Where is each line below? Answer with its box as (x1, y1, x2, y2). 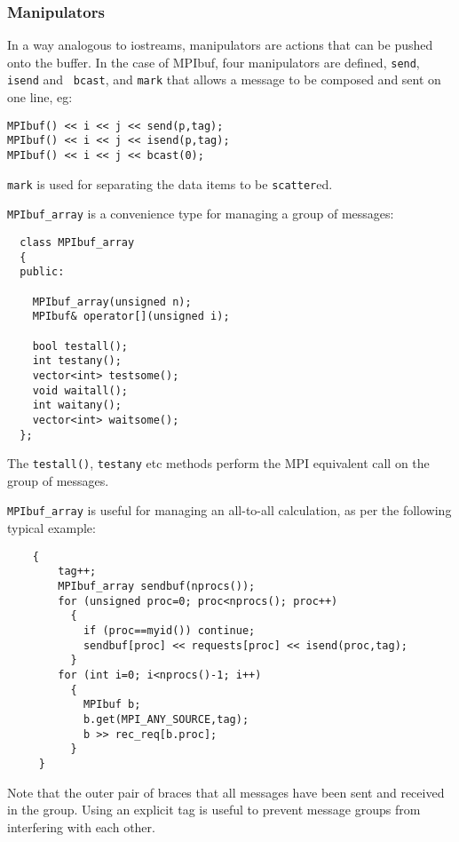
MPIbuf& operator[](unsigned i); (32, 310, 230, 323)
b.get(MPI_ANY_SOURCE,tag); (83, 712, 249, 726)
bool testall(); (32, 339, 129, 353)
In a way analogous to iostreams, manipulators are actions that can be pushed (7, 36, 433, 54)
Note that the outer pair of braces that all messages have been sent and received (7, 782, 445, 801)
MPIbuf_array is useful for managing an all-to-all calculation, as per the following (7, 501, 452, 520)
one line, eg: (7, 88, 73, 107)
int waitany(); (32, 399, 122, 412)
